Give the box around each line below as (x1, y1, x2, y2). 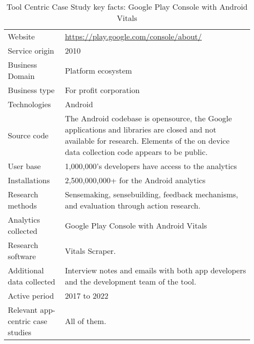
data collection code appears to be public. (64, 146, 208, 157)
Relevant (8, 304, 38, 315)
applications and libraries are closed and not (64, 124, 216, 135)
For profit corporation (64, 84, 140, 96)
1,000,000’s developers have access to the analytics (64, 160, 237, 172)
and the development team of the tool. (64, 276, 196, 287)
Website (8, 31, 35, 42)
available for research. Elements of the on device (64, 135, 230, 146)
